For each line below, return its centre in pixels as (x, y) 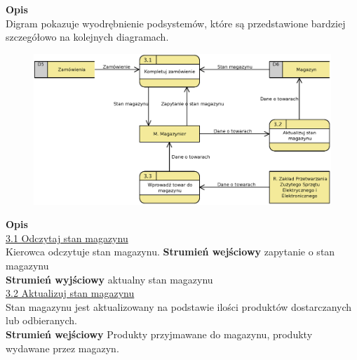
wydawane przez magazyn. (62, 348)
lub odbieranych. (41, 320)
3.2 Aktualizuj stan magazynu (70, 293)
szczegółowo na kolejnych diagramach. (87, 37)
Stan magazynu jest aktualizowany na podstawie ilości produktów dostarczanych (179, 306)
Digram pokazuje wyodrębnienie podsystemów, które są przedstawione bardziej (176, 23)
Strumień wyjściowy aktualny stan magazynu (109, 279)
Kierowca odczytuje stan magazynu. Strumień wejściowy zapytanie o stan (170, 252)
